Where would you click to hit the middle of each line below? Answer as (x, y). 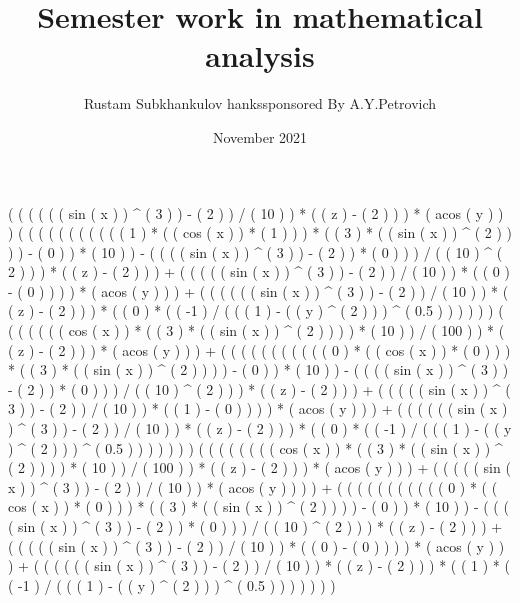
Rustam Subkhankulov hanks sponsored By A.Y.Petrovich (260, 103)
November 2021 (260, 136)
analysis (260, 55)
